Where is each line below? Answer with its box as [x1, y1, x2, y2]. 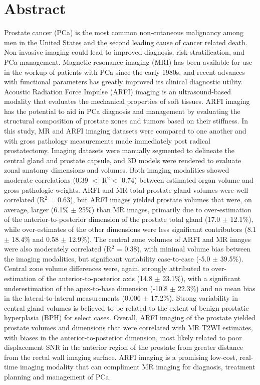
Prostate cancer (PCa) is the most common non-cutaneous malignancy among [4, 27, 243, 38]
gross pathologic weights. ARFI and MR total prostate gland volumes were [4, 184, 234, 195]
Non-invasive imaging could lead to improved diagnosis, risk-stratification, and [4, 47, 245, 57]
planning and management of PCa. [4, 371, 111, 381]
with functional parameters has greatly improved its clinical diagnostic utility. [4, 76, 243, 87]
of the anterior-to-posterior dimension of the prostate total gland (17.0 [4, 214, 220, 224]
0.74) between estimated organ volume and [122, 175, 253, 185]
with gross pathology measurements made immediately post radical [4, 135, 210, 146]
